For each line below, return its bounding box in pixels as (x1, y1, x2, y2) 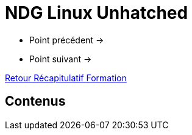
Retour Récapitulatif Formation (5, 72, 127, 83)
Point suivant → (29, 53, 92, 64)
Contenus (5, 93, 66, 109)
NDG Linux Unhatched (5, 2, 188, 23)
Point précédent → (29, 34, 104, 45)
